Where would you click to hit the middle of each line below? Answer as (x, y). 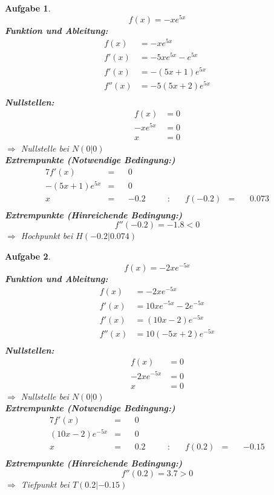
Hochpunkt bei (47, 236)
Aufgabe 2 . (28, 256)
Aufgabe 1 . (28, 8)
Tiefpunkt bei (45, 484)
